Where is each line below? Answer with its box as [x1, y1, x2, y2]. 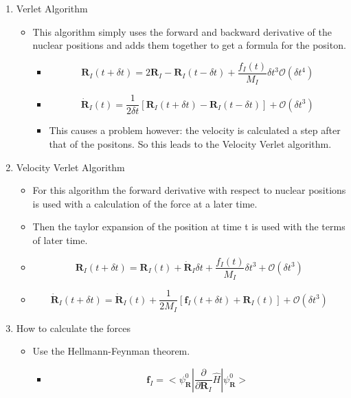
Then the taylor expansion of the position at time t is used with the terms [32, 219, 346, 234]
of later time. [32, 232, 88, 247]
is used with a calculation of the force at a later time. [32, 196, 258, 210]
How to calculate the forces [16, 320, 131, 335]
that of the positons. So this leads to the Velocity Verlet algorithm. [49, 136, 332, 151]
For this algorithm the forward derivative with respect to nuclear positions [32, 183, 346, 197]
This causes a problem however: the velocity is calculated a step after [49, 123, 341, 137]
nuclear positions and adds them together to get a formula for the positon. [32, 38, 346, 52]
